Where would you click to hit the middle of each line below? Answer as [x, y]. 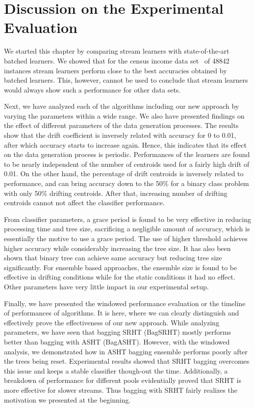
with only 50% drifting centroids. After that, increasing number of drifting [116, 193]
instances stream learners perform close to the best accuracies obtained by [115, 70]
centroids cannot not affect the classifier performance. [84, 203]
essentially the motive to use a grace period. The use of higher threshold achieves [126, 238]
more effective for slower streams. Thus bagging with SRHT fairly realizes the [121, 390]
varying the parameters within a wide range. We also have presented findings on [124, 115]
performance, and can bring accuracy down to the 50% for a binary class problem [127, 183]
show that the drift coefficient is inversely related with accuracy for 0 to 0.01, [120, 135]
